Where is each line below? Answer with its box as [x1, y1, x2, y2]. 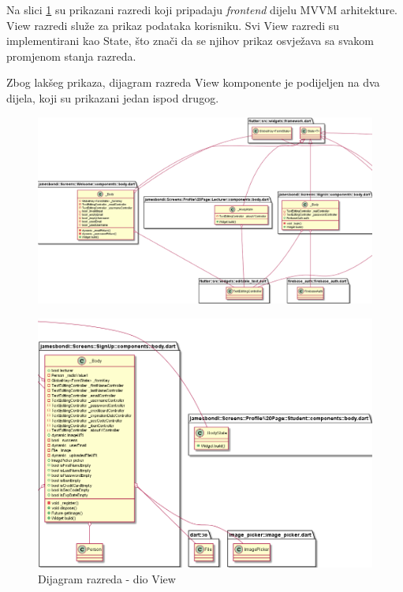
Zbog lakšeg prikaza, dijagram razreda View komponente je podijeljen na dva [6, 74, 380, 91]
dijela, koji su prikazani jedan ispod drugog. [6, 89, 219, 106]
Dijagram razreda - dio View [38, 570, 176, 586]
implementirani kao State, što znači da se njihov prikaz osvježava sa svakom [6, 32, 374, 49]
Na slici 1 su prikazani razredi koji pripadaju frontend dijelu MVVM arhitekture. [6, 2, 397, 17]
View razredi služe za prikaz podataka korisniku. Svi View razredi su [6, 17, 340, 33]
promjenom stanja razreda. [6, 47, 136, 64]
